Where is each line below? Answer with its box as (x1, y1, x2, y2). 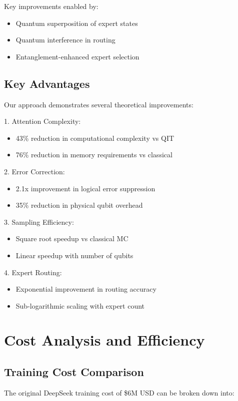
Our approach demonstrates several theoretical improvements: (4, 99, 193, 109)
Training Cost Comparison (4, 364, 144, 380)
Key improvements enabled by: (4, 1, 98, 11)
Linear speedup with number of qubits (15, 250, 133, 260)
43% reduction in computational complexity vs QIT (15, 132, 174, 143)
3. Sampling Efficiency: (4, 216, 74, 227)
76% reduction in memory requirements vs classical (15, 149, 172, 160)
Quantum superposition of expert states (15, 17, 138, 28)
